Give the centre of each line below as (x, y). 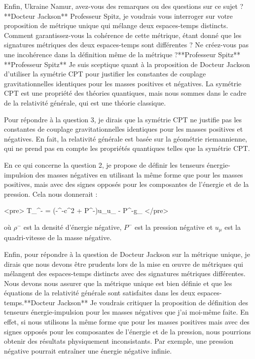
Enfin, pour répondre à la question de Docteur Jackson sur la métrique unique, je (127, 254)
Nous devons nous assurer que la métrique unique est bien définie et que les (118, 283)
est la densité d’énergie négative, (73, 227)
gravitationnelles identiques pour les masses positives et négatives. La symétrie (123, 83)
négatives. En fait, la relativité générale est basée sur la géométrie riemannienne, (126, 138)
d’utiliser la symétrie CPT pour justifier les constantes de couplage (105, 74)
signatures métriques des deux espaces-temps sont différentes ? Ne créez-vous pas (126, 45)
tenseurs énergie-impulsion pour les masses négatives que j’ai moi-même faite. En (127, 312)
